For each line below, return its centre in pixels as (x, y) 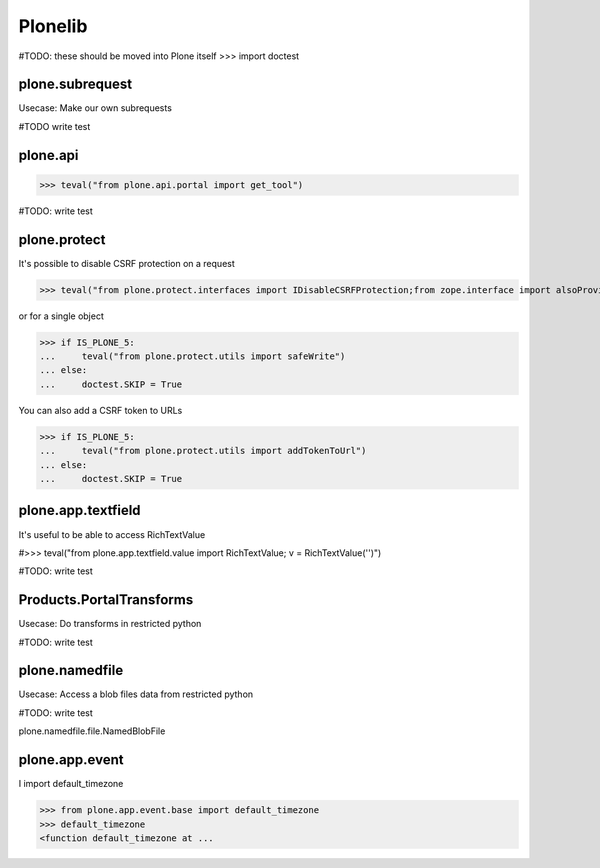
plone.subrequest (75, 84)
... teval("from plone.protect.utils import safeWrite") (192, 356)
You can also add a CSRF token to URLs (100, 410)
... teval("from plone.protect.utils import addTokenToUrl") (203, 451)
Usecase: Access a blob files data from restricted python (136, 694)
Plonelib (53, 26)
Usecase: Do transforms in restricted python (110, 624)
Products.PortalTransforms (106, 600)
